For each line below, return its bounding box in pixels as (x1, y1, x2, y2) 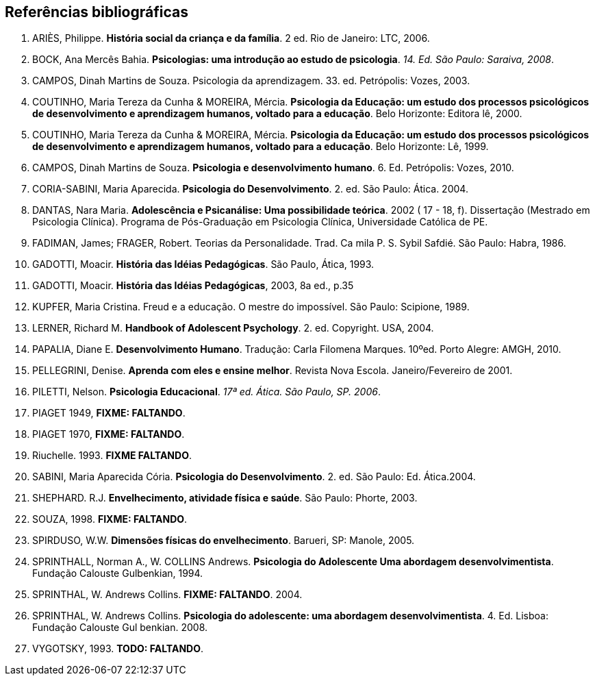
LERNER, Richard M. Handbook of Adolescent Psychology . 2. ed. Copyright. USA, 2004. (32, 322, 434, 334)
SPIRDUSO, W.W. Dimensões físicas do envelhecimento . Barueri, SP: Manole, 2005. (32, 534, 415, 547)
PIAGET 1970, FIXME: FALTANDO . (32, 428, 185, 441)
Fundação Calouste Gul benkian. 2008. (32, 621, 208, 634)
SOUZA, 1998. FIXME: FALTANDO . (32, 513, 188, 525)
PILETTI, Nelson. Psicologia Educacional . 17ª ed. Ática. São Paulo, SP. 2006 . (32, 386, 381, 398)
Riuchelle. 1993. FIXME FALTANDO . (32, 449, 192, 462)
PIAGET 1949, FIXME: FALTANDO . (32, 407, 186, 419)
